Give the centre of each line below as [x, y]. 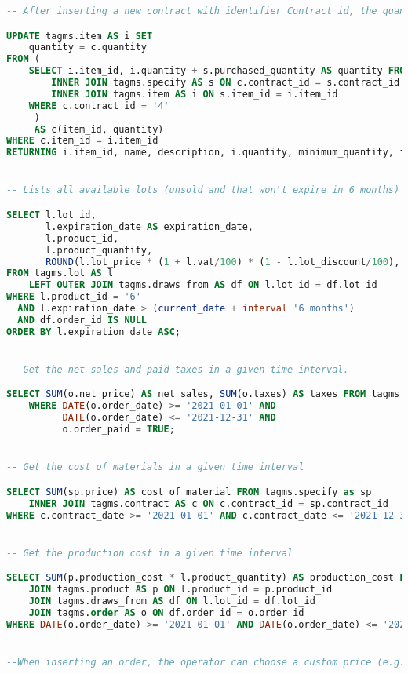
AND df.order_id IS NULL [82, 320]
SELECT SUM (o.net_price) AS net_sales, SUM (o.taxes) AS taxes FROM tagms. [206, 394]
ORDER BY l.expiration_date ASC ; [93, 332]
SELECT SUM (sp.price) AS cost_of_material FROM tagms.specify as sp [189, 492]
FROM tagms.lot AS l [60, 273]
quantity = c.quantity [87, 47]
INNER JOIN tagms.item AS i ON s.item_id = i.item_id [195, 94]
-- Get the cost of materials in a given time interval [155, 467]
